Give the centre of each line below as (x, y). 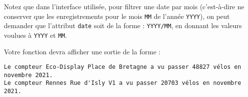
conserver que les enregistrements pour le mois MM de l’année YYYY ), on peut (117, 16)
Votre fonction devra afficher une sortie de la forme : (82, 51)
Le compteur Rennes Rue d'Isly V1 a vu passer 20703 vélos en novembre (123, 83)
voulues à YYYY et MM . (36, 35)
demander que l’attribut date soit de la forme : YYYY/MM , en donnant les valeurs (123, 25)
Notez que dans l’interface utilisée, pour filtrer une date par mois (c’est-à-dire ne (124, 6)
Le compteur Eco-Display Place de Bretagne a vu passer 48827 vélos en (123, 67)
